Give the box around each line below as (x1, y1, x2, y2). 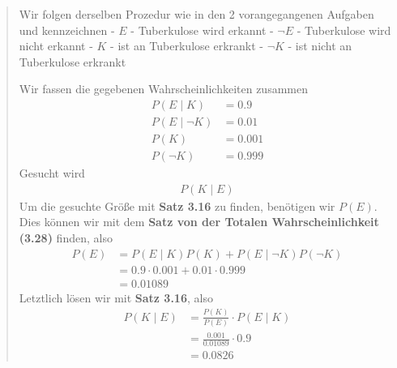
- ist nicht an (288, 37, 352, 54)
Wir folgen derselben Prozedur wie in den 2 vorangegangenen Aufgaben (19, 6, 374, 22)
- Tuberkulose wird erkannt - (130, 21, 274, 38)
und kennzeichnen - (19, 21, 115, 38)
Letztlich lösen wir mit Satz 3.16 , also (19, 289, 213, 306)
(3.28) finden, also (19, 229, 113, 246)
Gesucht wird (19, 165, 85, 182)
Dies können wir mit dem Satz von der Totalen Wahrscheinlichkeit (19, 213, 379, 230)
